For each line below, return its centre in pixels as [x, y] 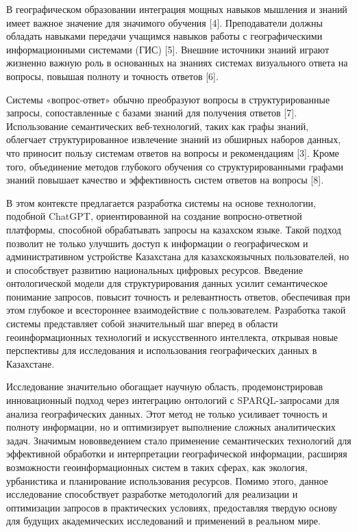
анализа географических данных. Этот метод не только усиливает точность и [167, 413]
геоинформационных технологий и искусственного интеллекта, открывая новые [172, 337]
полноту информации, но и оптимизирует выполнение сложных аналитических [171, 427]
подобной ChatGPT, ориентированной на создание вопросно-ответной [154, 216]
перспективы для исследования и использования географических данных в [162, 350]
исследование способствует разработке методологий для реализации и [152, 494]
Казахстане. [30, 363]
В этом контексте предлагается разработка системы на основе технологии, [161, 202]
